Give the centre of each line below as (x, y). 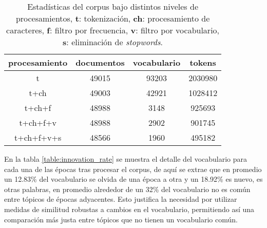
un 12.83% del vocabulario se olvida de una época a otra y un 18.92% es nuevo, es (133, 179)
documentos (100, 62)
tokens (203, 62)
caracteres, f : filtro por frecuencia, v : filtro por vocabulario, (113, 30)
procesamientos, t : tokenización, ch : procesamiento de (113, 18)
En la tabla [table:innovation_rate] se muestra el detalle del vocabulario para (126, 159)
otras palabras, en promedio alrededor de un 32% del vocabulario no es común (127, 189)
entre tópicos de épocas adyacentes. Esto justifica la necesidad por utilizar (121, 199)
